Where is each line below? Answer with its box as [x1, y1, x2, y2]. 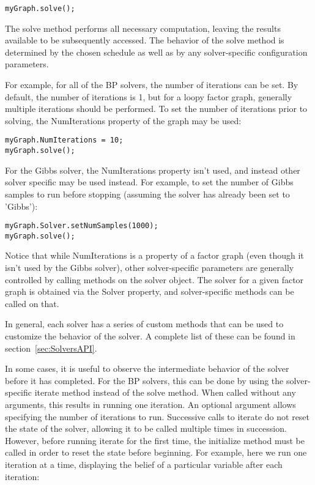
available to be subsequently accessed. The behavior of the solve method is [5, 34, 284, 46]
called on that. [5, 297, 59, 309]
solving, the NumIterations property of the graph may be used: [5, 114, 242, 127]
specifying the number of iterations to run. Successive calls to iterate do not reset [5, 410, 310, 423]
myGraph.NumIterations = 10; [5, 136, 124, 145]
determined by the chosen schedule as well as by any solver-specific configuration [5, 45, 308, 58]
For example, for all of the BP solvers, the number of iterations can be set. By [5, 78, 298, 91]
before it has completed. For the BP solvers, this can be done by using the [5, 374, 284, 387]
